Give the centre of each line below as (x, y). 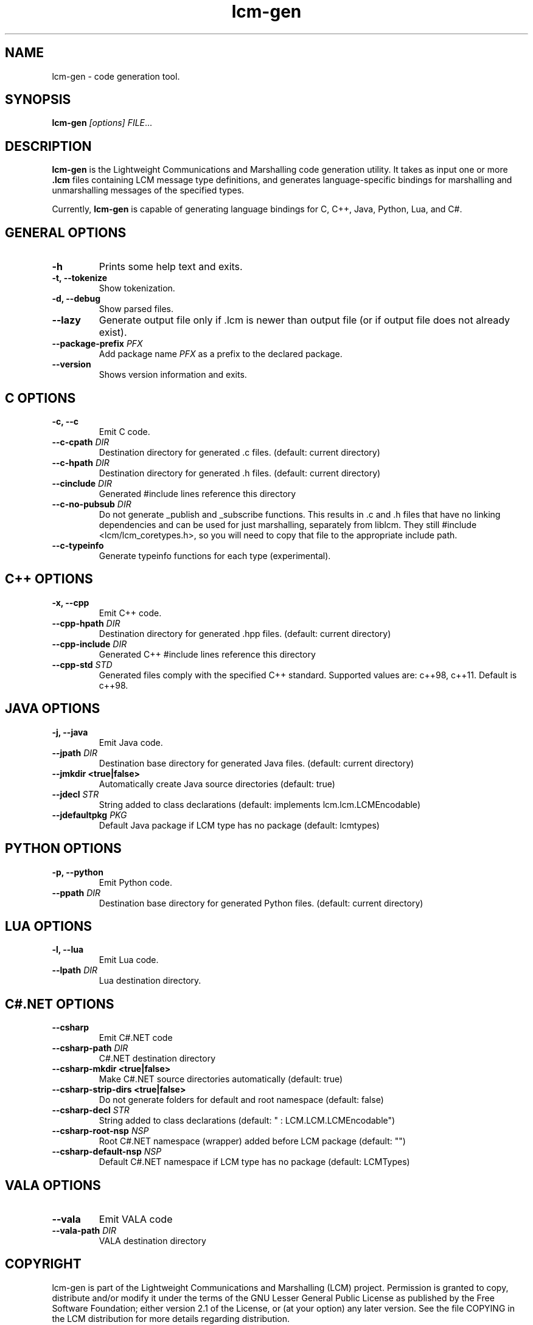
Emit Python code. (136, 882)
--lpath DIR (75, 970)
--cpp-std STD (82, 664)
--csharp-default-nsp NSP (107, 1152)
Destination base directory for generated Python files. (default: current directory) (261, 903)
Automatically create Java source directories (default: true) (217, 784)
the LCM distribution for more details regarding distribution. (171, 1318)
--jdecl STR (75, 794)
